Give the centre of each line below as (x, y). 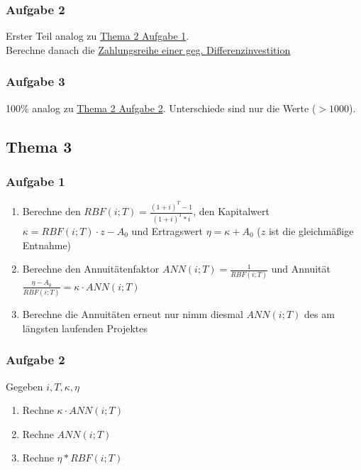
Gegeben (24, 386)
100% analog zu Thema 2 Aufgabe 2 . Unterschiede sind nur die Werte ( (161, 108)
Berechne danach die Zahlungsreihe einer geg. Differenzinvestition (148, 49)
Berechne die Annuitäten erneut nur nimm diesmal (133, 314)
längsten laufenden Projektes (85, 328)
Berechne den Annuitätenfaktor (91, 269)
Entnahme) (47, 245)
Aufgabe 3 (35, 81)
